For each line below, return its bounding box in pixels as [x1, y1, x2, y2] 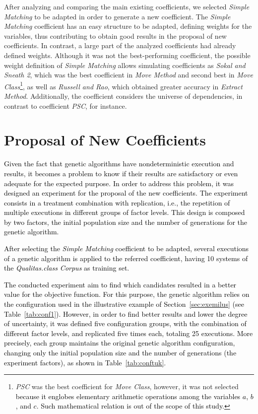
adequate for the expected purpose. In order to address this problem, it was [4, 178, 234, 188]
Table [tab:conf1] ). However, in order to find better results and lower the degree [4, 308, 248, 319]
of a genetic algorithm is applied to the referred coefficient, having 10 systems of [4, 253, 248, 263]
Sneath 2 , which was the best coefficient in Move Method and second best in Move [4, 69, 253, 80]
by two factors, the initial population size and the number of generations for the [4, 216, 248, 227]
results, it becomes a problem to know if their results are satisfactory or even [4, 168, 238, 178]
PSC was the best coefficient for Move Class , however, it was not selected [15, 381, 239, 392]
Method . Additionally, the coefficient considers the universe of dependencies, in [4, 91, 243, 101]
